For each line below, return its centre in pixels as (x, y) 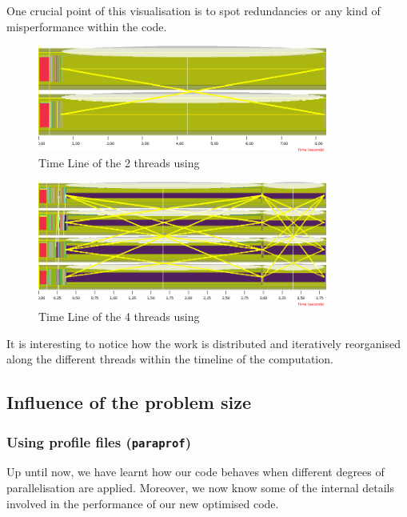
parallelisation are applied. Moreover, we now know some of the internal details (200, 488)
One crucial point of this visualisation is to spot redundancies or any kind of (194, 10)
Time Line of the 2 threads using (119, 162)
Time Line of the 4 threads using (119, 317)
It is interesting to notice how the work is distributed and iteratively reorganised (203, 343)
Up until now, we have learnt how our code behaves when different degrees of (196, 472)
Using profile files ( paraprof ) (99, 441)
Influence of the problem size (129, 402)
